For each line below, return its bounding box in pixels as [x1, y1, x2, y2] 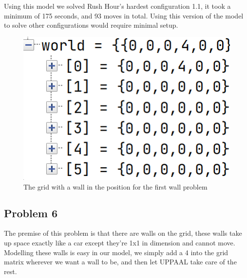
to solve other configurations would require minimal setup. [4, 20, 178, 30]
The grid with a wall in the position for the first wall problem [23, 181, 208, 191]
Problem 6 [4, 205, 57, 220]
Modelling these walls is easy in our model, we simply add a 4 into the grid [4, 247, 228, 257]
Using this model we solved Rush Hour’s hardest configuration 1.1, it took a [4, 1, 231, 11]
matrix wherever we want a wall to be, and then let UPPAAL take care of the [4, 257, 237, 267]
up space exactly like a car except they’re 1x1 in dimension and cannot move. [4, 238, 235, 248]
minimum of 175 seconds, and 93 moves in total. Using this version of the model [4, 10, 244, 20]
